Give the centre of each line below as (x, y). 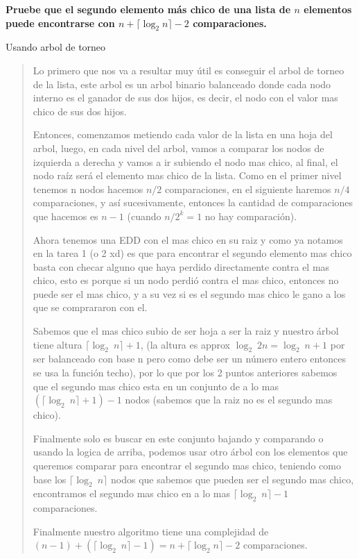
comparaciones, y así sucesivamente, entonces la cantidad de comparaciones (193, 202)
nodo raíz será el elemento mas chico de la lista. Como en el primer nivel (187, 175)
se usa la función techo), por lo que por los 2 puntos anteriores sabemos (185, 373)
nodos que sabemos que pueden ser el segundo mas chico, (232, 479)
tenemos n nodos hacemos (88, 189)
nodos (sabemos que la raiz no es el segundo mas (229, 400)
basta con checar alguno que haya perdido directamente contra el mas (181, 266)
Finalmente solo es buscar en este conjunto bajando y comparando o (178, 438)
